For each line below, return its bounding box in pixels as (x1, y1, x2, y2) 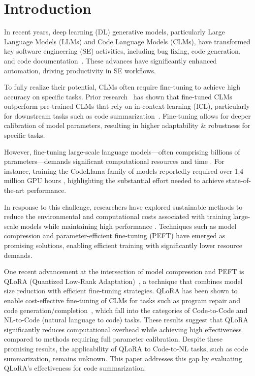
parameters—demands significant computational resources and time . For (4, 156, 224, 166)
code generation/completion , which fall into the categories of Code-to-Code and (4, 305, 248, 315)
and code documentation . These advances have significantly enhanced (4, 55, 217, 65)
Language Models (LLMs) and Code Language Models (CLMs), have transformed (4, 36, 251, 46)
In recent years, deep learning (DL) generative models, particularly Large (4, 27, 225, 37)
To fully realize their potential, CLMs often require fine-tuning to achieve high (4, 82, 240, 92)
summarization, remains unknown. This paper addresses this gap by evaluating (4, 353, 242, 363)
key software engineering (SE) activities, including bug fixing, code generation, (4, 46, 241, 56)
